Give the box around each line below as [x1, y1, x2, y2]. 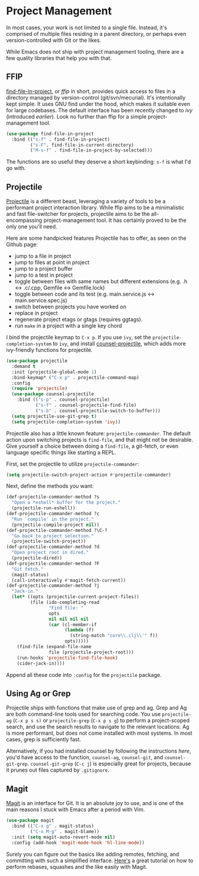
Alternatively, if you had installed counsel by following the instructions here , [6, 747, 191, 755]
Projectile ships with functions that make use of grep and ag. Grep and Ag [6, 704, 187, 711]
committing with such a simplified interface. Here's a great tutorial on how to [6, 857, 194, 864]
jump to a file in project [14, 252, 71, 260]
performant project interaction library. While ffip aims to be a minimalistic [6, 204, 185, 211]
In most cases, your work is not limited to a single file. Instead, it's [6, 24, 168, 31]
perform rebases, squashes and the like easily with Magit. [6, 863, 147, 870]
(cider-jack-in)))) [17, 660, 65, 666]
